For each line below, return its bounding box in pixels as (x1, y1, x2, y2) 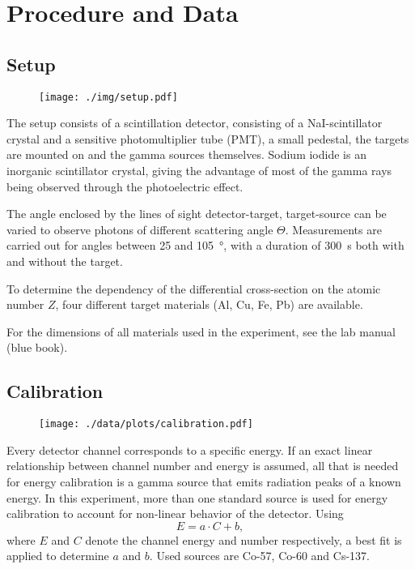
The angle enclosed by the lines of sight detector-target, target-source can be (6, 205, 387, 222)
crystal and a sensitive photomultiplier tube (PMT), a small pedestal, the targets (6, 130, 409, 147)
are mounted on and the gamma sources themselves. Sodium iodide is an (6, 146, 366, 163)
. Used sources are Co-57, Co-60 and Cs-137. (149, 547, 370, 564)
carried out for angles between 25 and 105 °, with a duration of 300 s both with (6, 237, 404, 254)
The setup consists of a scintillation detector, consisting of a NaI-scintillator (6, 114, 383, 131)
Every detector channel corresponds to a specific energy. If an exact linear (6, 441, 373, 458)
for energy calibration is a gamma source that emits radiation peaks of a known (6, 473, 401, 490)
